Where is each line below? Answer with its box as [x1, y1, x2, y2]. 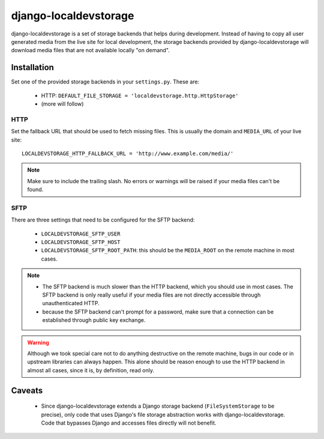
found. [27, 186, 44, 193]
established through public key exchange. [42, 316, 146, 324]
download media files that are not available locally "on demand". [11, 47, 170, 54]
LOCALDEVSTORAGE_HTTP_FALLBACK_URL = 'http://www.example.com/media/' [22, 150, 234, 157]
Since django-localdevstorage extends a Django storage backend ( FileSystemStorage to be [41, 402, 275, 410]
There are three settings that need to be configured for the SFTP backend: [11, 216, 195, 223]
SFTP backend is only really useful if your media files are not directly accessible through [42, 291, 261, 298]
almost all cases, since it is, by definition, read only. [27, 366, 154, 374]
